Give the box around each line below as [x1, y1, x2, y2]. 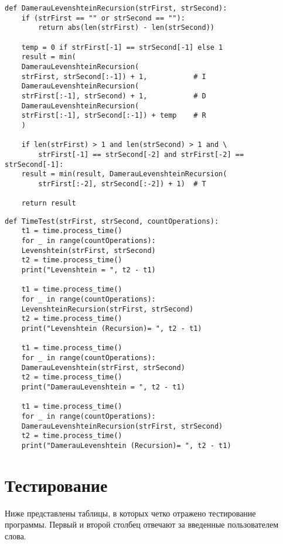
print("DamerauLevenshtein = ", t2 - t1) [21, 382, 185, 391]
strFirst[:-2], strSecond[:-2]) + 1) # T [38, 179, 206, 188]
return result [21, 199, 76, 208]
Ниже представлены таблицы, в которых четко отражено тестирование [5, 507, 256, 519]
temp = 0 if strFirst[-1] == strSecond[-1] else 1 [21, 43, 223, 52]
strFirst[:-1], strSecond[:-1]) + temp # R [21, 111, 206, 120]
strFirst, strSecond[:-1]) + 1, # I [21, 72, 206, 81]
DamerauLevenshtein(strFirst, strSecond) [21, 363, 185, 372]
